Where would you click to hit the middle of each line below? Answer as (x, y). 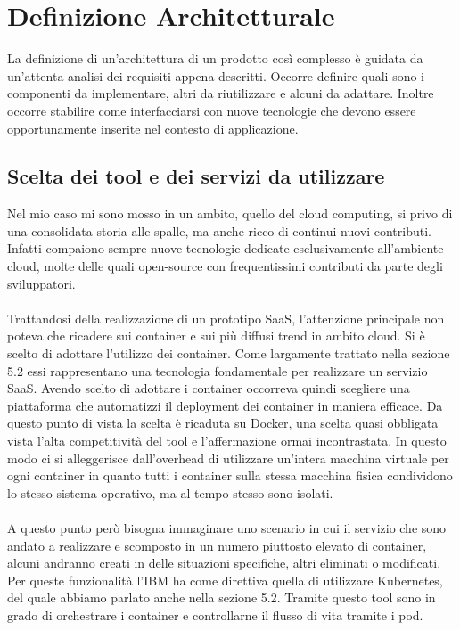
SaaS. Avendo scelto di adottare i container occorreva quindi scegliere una (209, 388)
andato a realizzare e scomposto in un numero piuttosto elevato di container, (217, 545)
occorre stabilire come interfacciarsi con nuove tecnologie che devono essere (212, 110)
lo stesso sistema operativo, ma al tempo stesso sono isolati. (170, 492)
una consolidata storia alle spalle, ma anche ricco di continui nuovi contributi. (219, 230)
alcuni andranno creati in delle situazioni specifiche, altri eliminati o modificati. (224, 563)
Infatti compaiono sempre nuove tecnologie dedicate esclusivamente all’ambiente (226, 248)
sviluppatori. (41, 283)
